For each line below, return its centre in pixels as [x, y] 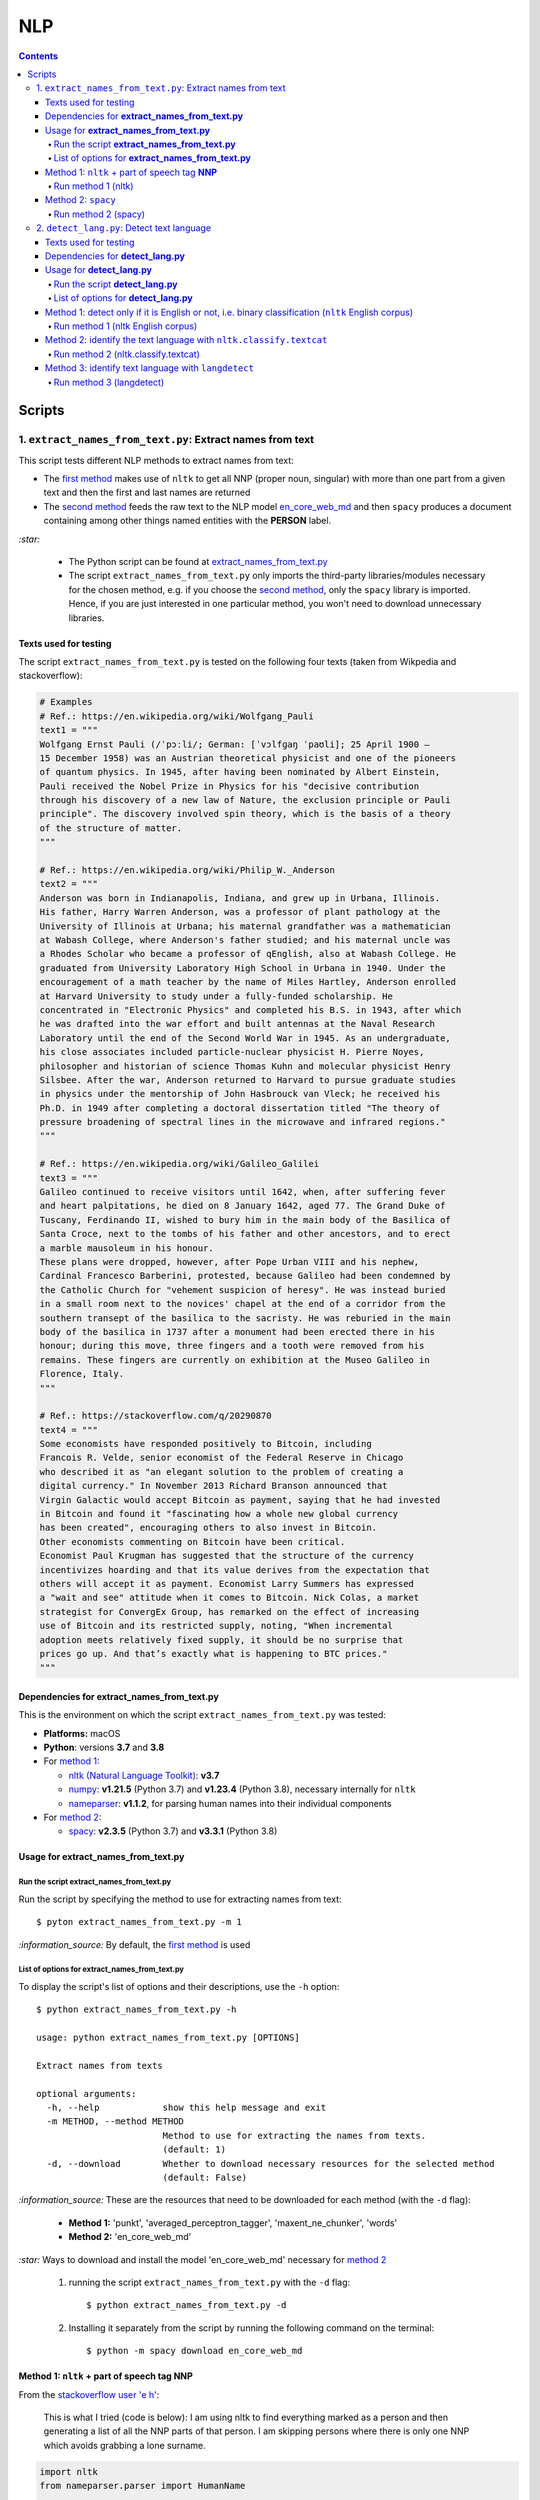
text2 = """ [69, 884]
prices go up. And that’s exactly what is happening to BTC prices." [213, 1653]
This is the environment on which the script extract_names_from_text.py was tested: [202, 1715]
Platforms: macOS [82, 1733]
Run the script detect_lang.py [115, 284]
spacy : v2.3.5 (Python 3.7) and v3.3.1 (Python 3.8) [173, 1831]
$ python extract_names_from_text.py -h [136, 2009]
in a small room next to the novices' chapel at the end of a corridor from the [242, 1304]
